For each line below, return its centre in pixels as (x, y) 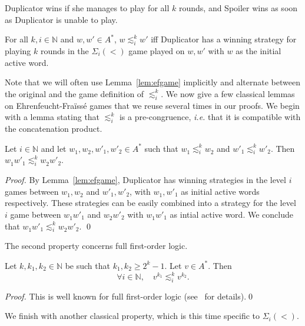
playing (18, 50)
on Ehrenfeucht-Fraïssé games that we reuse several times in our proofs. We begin (152, 105)
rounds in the (64, 50)
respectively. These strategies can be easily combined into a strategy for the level (150, 203)
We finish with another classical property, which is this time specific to (132, 316)
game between (36, 214)
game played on (157, 50)
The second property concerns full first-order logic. (96, 246)
